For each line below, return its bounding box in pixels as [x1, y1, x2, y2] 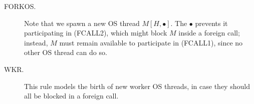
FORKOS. [4, 1, 36, 11]
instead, [24, 37, 48, 47]
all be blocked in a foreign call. [24, 90, 119, 101]
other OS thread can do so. [24, 47, 107, 57]
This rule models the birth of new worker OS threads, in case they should [24, 80, 250, 91]
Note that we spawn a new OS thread [24, 17, 140, 28]
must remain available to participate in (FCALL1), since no [59, 37, 243, 47]
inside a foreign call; [178, 27, 240, 38]
